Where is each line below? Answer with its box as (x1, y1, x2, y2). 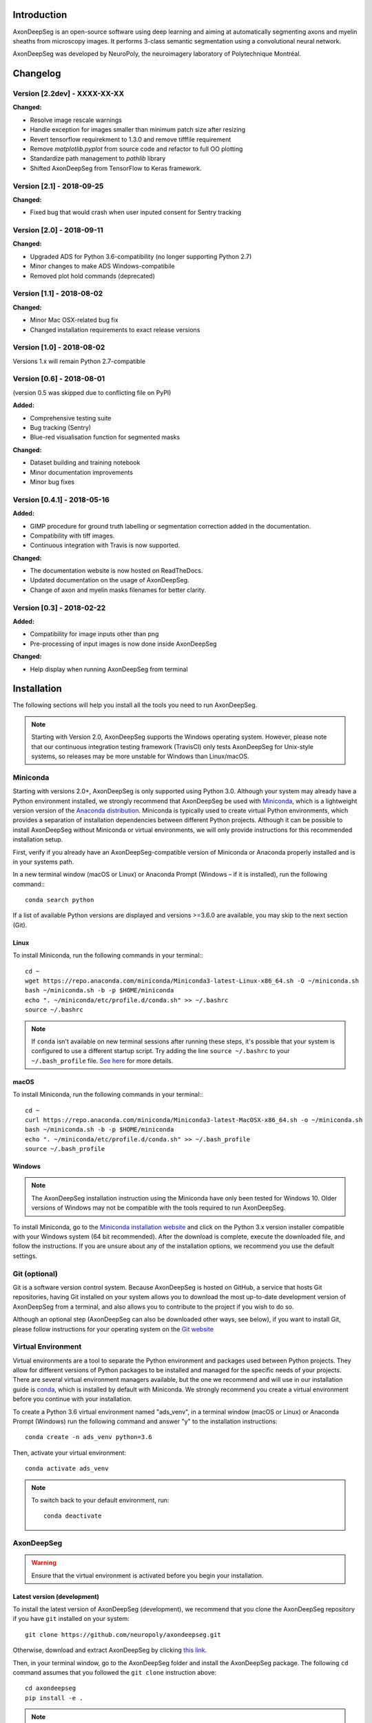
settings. (12, 1252, 38, 1260)
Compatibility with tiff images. (30, 531, 115, 540)
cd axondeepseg (25, 1684, 76, 1692)
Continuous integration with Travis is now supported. (30, 541, 180, 549)
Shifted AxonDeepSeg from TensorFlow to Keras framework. (30, 164, 202, 172)
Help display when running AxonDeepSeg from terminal (30, 665, 189, 673)
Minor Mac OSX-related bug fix (30, 316, 118, 324)
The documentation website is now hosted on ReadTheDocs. (30, 567, 203, 575)
